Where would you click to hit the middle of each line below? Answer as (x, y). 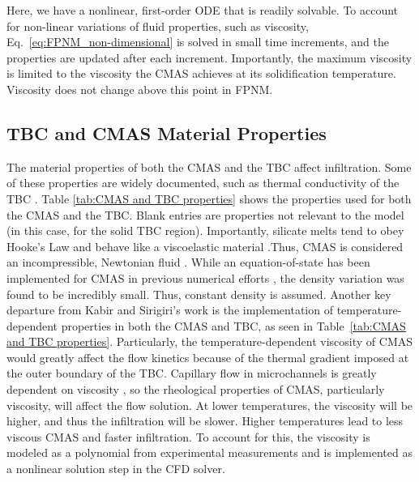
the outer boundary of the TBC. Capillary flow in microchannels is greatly (192, 373)
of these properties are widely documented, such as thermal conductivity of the (203, 183)
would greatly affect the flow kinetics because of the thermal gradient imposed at (208, 357)
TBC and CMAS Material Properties (167, 132)
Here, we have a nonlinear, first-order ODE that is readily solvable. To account (203, 10)
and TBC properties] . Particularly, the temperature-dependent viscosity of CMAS (210, 341)
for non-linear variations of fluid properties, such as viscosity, (158, 26)
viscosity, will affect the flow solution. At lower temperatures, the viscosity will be (210, 405)
